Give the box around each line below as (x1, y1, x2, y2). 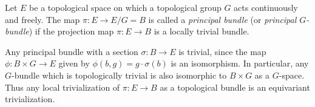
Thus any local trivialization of (5, 80, 120, 93)
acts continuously (234, 1, 298, 13)
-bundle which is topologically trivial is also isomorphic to (12, 68, 227, 81)
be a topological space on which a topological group (29, 1, 222, 13)
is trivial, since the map (178, 45, 266, 57)
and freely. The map (5, 13, 80, 25)
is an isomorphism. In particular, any (171, 57, 309, 70)
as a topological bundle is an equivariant (160, 80, 310, 93)
